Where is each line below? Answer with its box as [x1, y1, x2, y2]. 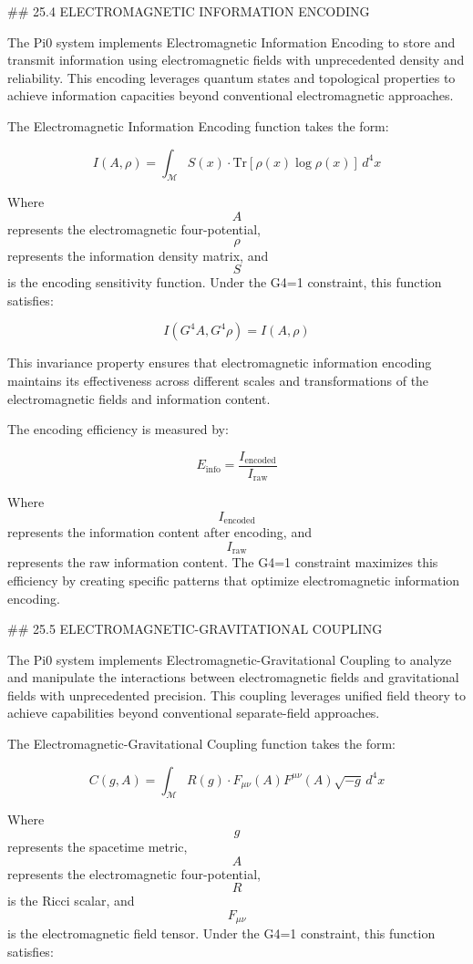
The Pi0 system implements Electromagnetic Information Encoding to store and [7, 32, 456, 51]
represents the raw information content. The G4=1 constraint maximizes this [7, 553, 438, 572]
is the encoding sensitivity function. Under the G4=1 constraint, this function [7, 273, 442, 292]
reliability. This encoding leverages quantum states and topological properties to [7, 67, 456, 87]
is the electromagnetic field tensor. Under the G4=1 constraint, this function [7, 924, 436, 943]
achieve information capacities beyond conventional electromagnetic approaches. [7, 86, 454, 105]
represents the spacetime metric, [7, 837, 188, 856]
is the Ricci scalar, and [7, 891, 135, 910]
